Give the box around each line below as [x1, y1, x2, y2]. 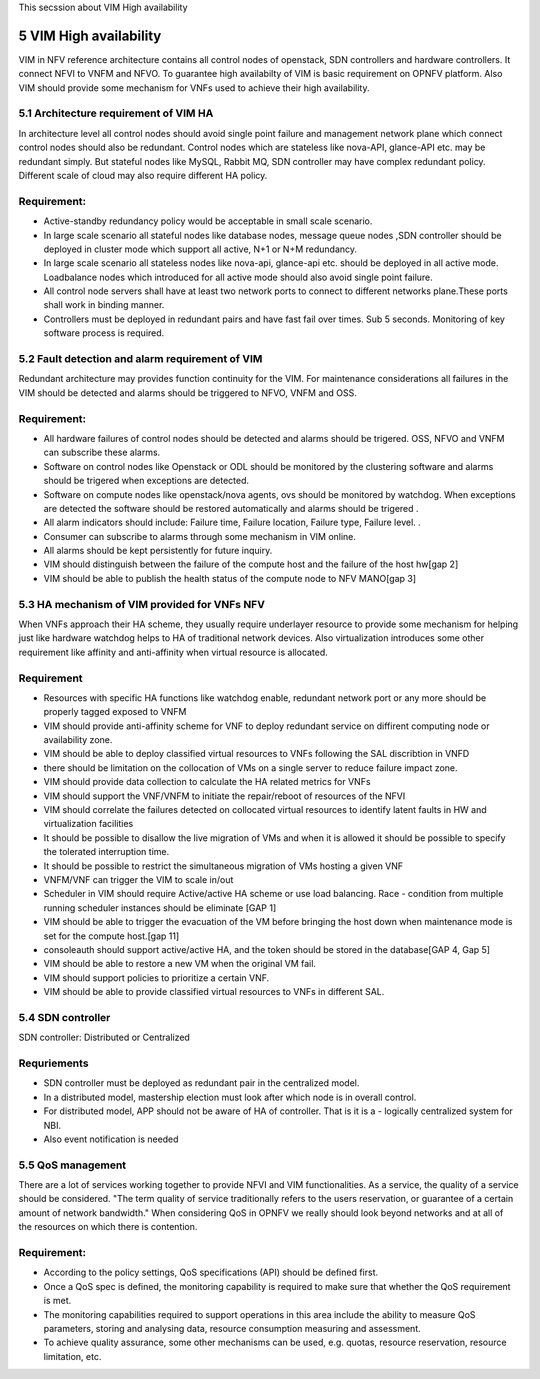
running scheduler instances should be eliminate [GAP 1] [43, 901, 277, 914]
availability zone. [43, 734, 113, 746]
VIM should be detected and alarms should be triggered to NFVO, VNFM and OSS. [18, 386, 357, 399]
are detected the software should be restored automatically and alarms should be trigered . [43, 502, 419, 514]
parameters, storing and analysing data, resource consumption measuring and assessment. [43, 1322, 421, 1334]
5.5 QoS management [18, 1158, 127, 1172]
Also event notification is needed [43, 1133, 179, 1145]
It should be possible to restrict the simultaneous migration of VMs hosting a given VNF [43, 860, 404, 872]
